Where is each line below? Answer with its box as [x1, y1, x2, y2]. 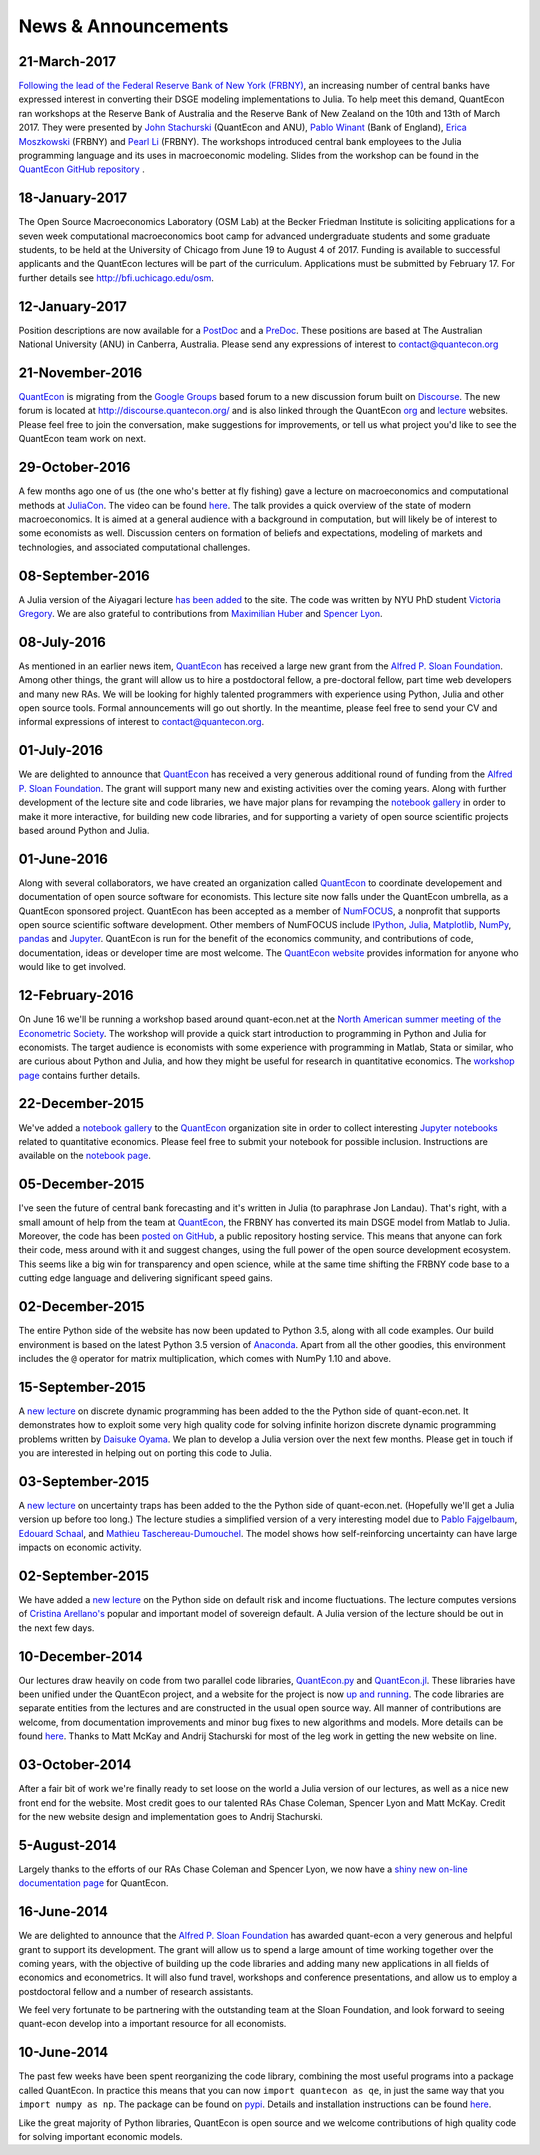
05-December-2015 [18, 1176, 145, 1193]
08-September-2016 [18, 567, 150, 584]
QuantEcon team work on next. [18, 433, 147, 445]
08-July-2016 [18, 633, 107, 650]
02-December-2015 [18, 1298, 145, 1315]
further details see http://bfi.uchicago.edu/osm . [18, 271, 215, 284]
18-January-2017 [18, 190, 128, 207]
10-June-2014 [18, 2044, 109, 2061]
